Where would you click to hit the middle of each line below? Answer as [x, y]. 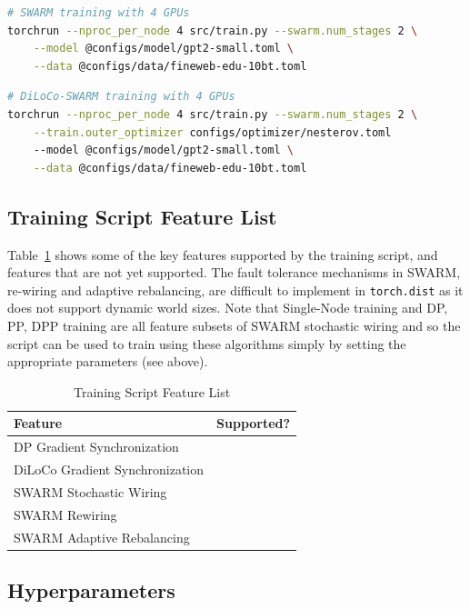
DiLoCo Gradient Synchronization [109, 469]
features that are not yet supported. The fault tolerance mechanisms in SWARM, [234, 272]
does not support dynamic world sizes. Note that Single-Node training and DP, [228, 308]
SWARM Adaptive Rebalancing [102, 537]
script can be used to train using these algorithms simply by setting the [207, 343]
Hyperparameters [91, 590]
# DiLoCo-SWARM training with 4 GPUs [121, 97]
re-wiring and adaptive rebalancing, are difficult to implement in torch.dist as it [235, 290]
